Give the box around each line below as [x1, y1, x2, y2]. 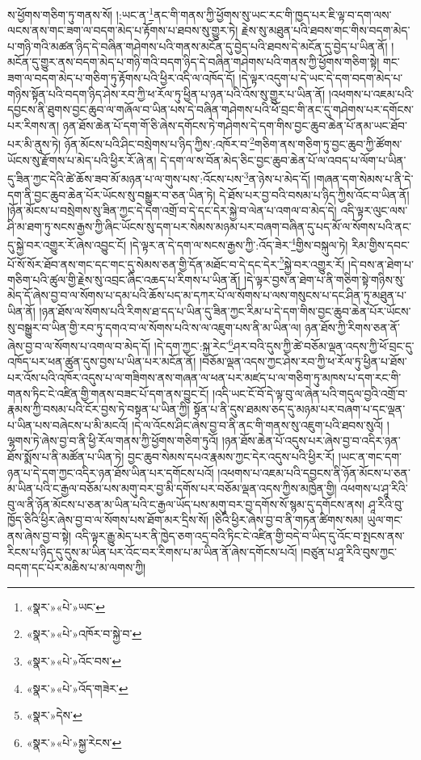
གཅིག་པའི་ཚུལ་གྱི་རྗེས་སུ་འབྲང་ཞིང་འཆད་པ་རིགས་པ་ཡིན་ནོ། [7, 271, 241, 288]
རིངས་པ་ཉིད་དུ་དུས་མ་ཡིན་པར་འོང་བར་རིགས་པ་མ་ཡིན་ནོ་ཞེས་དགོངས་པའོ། [7, 543, 297, 560]
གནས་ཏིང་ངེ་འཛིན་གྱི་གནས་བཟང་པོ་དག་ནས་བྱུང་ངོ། [7, 384, 209, 401]
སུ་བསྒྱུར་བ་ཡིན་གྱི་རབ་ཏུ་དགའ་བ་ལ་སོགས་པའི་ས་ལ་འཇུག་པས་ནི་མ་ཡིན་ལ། [7, 318, 301, 335]
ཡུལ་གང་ [367, 511, 403, 528]
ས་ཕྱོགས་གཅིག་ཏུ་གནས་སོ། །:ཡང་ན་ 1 [7, 4, 154, 23]
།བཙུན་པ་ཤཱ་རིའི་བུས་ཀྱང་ [301, 543, 397, 560]
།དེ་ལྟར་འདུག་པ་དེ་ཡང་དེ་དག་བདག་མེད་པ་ [238, 69, 403, 86]
